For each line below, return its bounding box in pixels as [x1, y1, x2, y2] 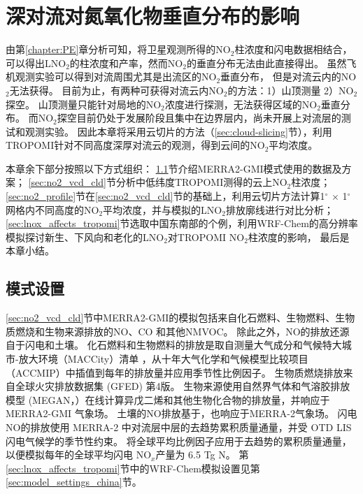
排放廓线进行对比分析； [225, 202, 334, 217]
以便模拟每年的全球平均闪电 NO [6, 447, 152, 462]
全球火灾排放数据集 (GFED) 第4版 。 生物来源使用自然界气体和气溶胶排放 [15, 379, 350, 393]
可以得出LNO [6, 55, 66, 70]
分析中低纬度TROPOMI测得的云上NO [115, 175, 287, 189]
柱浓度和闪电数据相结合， [234, 42, 353, 57]
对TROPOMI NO [167, 229, 245, 244]
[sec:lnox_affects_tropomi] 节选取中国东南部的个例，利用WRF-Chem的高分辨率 [6, 216, 358, 231]
